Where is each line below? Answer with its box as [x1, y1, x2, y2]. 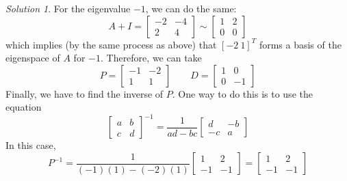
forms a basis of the [259, 37, 342, 51]
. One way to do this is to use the [172, 86, 313, 100]
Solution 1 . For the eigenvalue [5, 1, 131, 15]
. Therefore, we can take [100, 51, 202, 65]
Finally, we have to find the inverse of [5, 86, 164, 100]
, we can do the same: [145, 1, 237, 15]
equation [5, 100, 42, 114]
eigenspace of [5, 51, 60, 65]
